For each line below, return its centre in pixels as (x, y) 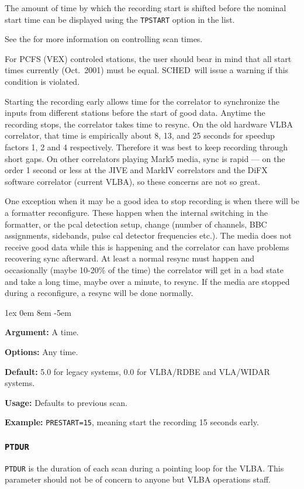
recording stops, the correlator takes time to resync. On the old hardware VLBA (149, 124)
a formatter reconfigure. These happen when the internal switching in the (136, 212)
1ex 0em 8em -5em (38, 312)
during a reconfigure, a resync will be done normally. (99, 293)
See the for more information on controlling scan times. (104, 39)
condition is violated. (42, 82)
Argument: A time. (42, 332)
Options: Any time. (42, 351)
